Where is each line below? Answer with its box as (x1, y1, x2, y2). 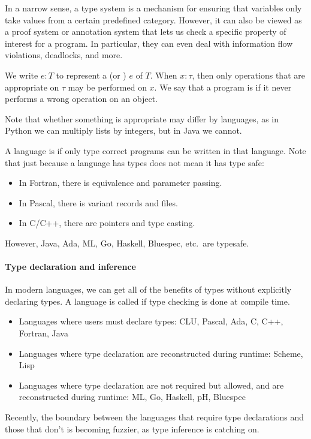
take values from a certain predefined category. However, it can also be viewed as (5, 13, 302, 26)
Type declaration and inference (5, 260, 136, 273)
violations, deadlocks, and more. (5, 49, 123, 61)
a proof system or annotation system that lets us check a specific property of (5, 25, 286, 38)
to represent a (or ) (56, 68, 126, 81)
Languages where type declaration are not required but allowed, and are (19, 378, 284, 391)
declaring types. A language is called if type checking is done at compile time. (5, 294, 290, 307)
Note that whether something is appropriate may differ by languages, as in (5, 112, 279, 125)
